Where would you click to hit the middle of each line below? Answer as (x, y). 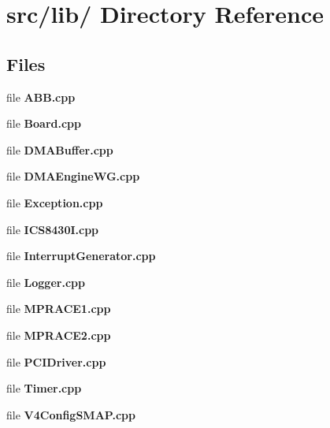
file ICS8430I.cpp (53, 229)
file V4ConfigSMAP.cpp (71, 414)
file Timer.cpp (44, 388)
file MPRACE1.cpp (59, 309)
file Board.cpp (44, 123)
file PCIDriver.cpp (56, 361)
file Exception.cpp (55, 202)
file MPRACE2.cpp (59, 335)
